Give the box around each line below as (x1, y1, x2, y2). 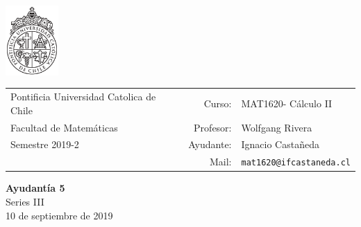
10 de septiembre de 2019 (6, 208, 113, 222)
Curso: (203, 96, 232, 110)
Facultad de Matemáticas (10, 120, 118, 134)
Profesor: (194, 120, 232, 134)
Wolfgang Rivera (241, 120, 312, 134)
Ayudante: (188, 137, 232, 152)
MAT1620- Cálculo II (241, 96, 333, 110)
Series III (6, 194, 44, 209)
